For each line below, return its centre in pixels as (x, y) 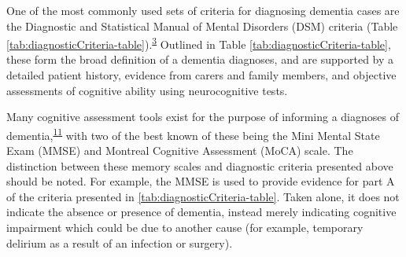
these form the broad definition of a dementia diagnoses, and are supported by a (200, 59)
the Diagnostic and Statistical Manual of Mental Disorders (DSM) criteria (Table (202, 26)
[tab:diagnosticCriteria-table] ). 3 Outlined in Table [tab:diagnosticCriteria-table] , (199, 43)
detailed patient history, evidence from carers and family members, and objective (201, 75)
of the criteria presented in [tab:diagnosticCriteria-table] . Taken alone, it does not (203, 196)
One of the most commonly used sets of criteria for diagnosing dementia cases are (203, 10)
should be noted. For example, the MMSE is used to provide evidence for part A (201, 181)
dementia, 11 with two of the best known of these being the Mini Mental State (193, 134)
